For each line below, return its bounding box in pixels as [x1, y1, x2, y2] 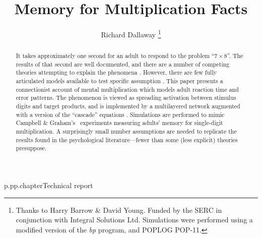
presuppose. [16, 144, 47, 152]
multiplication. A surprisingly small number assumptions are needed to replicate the [16, 127, 237, 136]
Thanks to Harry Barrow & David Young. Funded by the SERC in [16, 204, 222, 215]
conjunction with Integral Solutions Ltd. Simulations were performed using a [16, 214, 253, 225]
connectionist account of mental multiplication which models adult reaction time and [16, 85, 239, 93]
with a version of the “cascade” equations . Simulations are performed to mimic [16, 110, 225, 118]
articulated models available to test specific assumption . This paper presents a [16, 77, 223, 85]
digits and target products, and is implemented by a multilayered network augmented [16, 102, 240, 110]
